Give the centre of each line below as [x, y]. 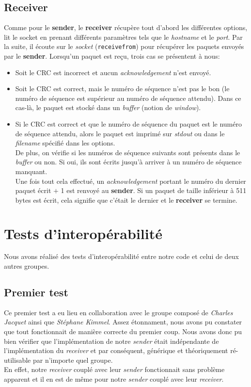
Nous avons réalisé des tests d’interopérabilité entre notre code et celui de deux [121, 256]
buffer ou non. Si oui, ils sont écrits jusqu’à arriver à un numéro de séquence [128, 162]
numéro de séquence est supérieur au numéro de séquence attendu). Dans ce [128, 98]
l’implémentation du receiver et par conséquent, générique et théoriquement [116, 350]
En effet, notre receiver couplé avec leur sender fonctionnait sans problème [114, 369]
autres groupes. [27, 266]
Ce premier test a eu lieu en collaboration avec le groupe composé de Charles [118, 312]
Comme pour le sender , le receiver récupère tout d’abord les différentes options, [126, 27]
